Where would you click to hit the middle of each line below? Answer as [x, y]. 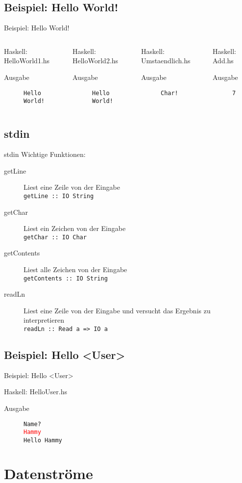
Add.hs [223, 61]
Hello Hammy [43, 440]
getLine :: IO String [59, 196]
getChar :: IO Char [55, 237]
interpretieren [44, 320]
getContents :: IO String [66, 278]
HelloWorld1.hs [27, 61]
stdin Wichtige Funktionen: [45, 154]
